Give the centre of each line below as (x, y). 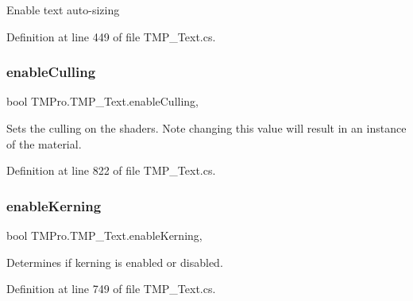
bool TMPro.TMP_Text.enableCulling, (102, 101)
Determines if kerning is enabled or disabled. (115, 262)
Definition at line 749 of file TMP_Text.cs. (111, 289)
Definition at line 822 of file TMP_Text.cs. (111, 170)
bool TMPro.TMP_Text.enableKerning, (104, 235)
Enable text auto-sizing (63, 10)
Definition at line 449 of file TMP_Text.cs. (111, 36)
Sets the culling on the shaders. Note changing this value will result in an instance (206, 128)
